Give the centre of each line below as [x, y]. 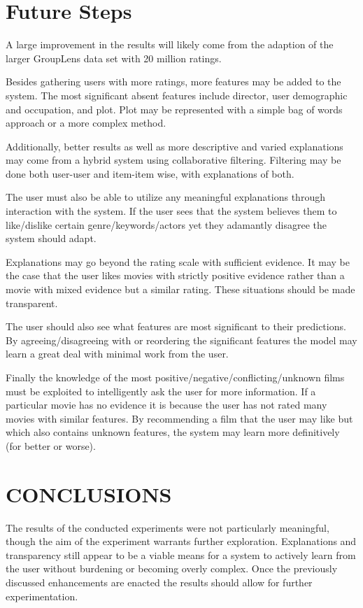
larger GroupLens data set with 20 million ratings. [114, 58]
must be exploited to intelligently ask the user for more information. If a [161, 391]
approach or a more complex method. [86, 123]
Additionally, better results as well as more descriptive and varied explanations [175, 146]
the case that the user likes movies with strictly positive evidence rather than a [175, 275]
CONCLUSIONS [89, 494]
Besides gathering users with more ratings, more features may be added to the [173, 82]
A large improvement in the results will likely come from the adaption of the [170, 44]
